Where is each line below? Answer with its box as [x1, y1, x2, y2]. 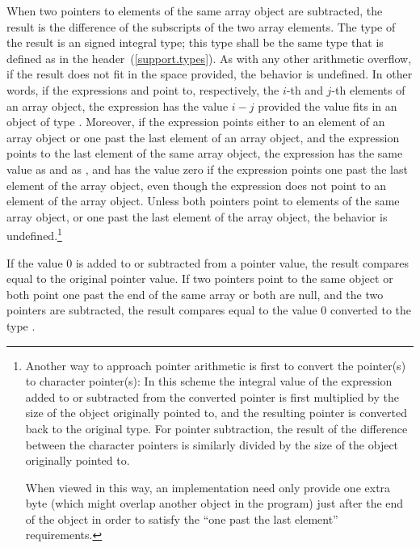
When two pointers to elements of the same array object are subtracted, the [6, 2, 383, 19]
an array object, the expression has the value [6, 97, 229, 114]
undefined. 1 [6, 225, 62, 243]
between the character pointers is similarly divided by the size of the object [25, 436, 399, 453]
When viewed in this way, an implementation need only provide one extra [25, 478, 391, 495]
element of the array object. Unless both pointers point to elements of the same [6, 192, 400, 209]
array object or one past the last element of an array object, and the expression [6, 129, 400, 145]
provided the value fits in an [258, 97, 397, 114]
